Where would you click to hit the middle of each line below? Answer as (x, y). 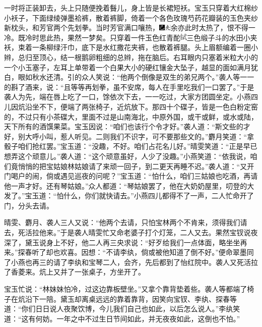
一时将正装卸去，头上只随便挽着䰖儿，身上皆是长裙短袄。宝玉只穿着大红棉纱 (131, 8)
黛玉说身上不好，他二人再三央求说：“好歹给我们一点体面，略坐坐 (133, 242)
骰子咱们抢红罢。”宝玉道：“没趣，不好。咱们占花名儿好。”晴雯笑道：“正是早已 (131, 146)
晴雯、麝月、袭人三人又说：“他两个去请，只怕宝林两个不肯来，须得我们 (122, 222)
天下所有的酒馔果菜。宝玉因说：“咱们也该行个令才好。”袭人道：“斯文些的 (124, 126)
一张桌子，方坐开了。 (110, 272)
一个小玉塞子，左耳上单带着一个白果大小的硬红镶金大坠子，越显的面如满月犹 (131, 67)
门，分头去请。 (29, 205)
